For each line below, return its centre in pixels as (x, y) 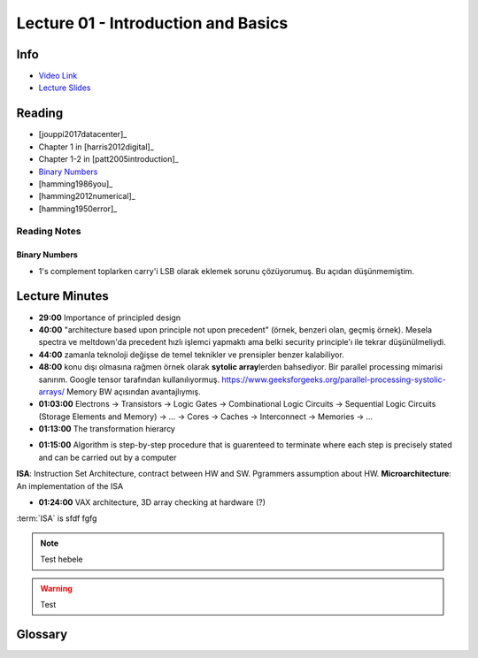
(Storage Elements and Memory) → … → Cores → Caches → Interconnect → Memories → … (206, 417)
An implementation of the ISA (70, 486)
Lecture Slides (65, 88)
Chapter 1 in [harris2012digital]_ (96, 147)
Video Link (58, 76)
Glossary (42, 634)
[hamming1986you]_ (76, 184)
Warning (56, 588)
